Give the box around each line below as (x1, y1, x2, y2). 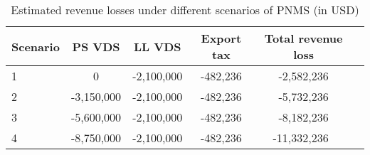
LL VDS (133, 38, 181, 55)
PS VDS (72, 38, 120, 55)
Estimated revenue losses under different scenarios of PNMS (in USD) (11, 1, 359, 18)
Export (201, 30, 242, 46)
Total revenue (264, 30, 343, 46)
